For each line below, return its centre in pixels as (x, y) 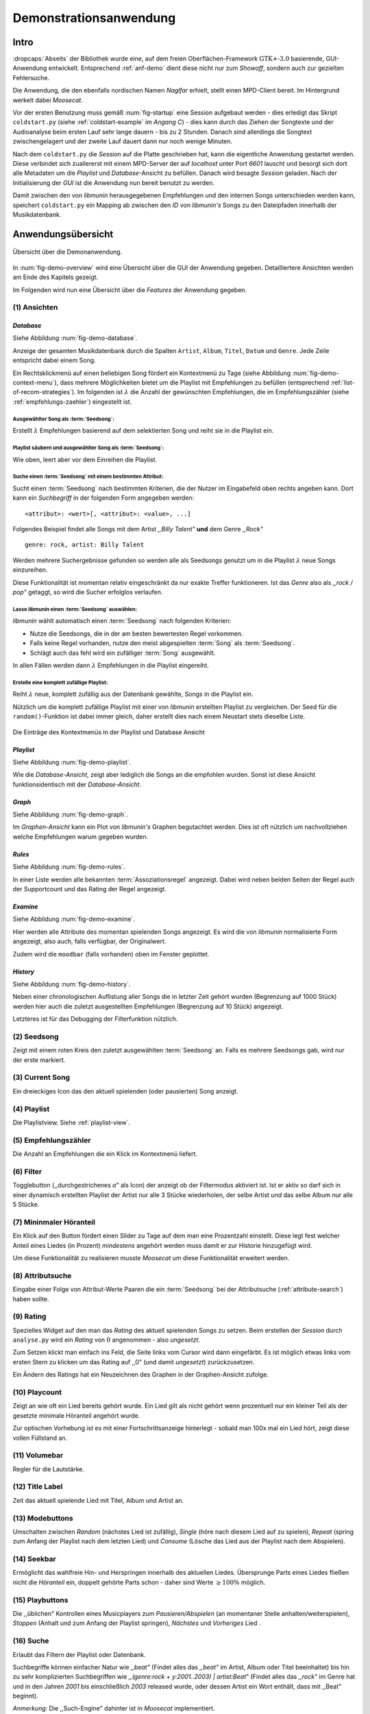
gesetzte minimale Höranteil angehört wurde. (76, 1415)
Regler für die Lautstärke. (49, 1469)
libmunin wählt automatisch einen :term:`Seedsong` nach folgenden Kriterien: (122, 621)
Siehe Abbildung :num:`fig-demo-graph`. (70, 814)
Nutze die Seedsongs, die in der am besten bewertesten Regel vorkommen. (136, 633)
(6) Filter (27, 1171)
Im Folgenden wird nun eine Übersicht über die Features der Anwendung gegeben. (130, 290)
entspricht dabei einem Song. (54, 361)
